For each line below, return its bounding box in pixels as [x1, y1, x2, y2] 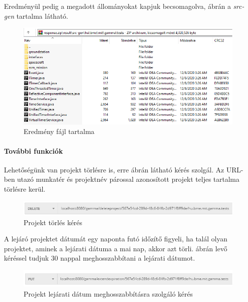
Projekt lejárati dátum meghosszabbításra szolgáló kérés [24, 288, 193, 299]
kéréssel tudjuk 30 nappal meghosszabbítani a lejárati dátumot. [4, 253, 195, 263]
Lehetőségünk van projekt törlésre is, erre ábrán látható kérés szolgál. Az [4, 164, 224, 174]
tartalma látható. [16, 10, 68, 21]
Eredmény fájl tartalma [24, 126, 94, 136]
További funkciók [4, 145, 63, 156]
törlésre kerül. [4, 183, 46, 194]
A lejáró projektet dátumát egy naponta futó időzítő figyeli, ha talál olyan [4, 234, 227, 244]
